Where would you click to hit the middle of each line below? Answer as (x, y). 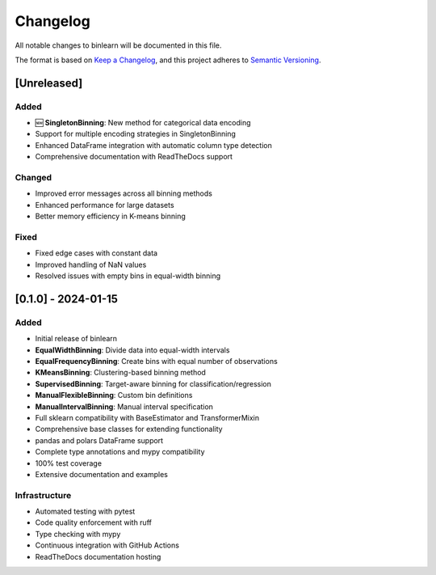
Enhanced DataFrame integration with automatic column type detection (153, 145)
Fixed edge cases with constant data (96, 253)
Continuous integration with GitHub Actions (107, 545)
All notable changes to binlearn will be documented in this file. (118, 45)
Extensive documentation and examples (102, 474)
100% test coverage (69, 463)
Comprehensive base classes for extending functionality (129, 429)
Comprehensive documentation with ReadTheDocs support (134, 157)
